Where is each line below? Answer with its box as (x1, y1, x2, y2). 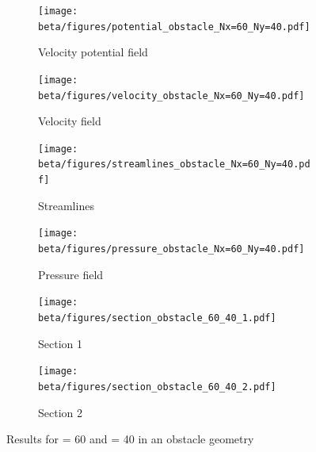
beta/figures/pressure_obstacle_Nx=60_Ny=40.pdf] (38, 243, 305, 255)
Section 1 (38, 335, 82, 351)
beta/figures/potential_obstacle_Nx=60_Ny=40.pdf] (38, 21, 310, 33)
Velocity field (38, 113, 101, 129)
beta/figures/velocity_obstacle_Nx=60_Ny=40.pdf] (38, 90, 305, 102)
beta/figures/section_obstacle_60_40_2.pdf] (38, 381, 276, 393)
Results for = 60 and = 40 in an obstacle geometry (6, 431, 254, 447)
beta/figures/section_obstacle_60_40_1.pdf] (38, 312, 276, 324)
